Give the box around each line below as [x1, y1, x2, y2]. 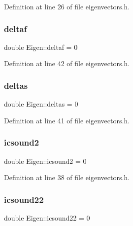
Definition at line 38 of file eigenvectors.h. [4, 172, 130, 183]
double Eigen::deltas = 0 [4, 99, 78, 109]
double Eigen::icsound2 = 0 [4, 155, 87, 166]
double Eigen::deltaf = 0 [4, 41, 78, 52]
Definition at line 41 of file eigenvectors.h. [4, 115, 130, 125]
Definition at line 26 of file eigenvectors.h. [4, 1, 130, 11]
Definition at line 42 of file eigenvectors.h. [4, 58, 130, 69]
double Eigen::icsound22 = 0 [4, 213, 90, 223]
